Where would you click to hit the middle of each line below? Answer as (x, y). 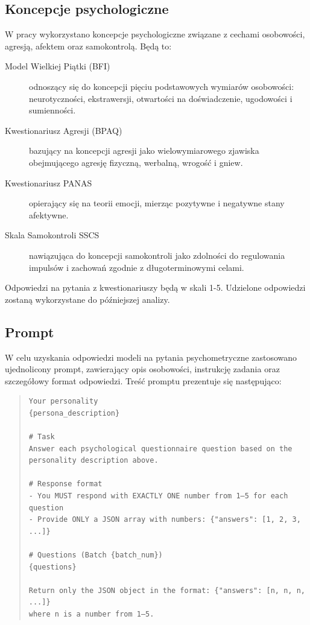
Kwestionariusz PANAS (49, 182)
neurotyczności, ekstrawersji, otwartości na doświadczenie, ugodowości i (161, 98)
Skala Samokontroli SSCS (52, 235)
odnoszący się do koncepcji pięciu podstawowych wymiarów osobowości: (162, 86)
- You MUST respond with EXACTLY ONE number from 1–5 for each (158, 496)
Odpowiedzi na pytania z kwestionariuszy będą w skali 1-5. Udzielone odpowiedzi (155, 287)
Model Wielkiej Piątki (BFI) (58, 66)
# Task (42, 437)
